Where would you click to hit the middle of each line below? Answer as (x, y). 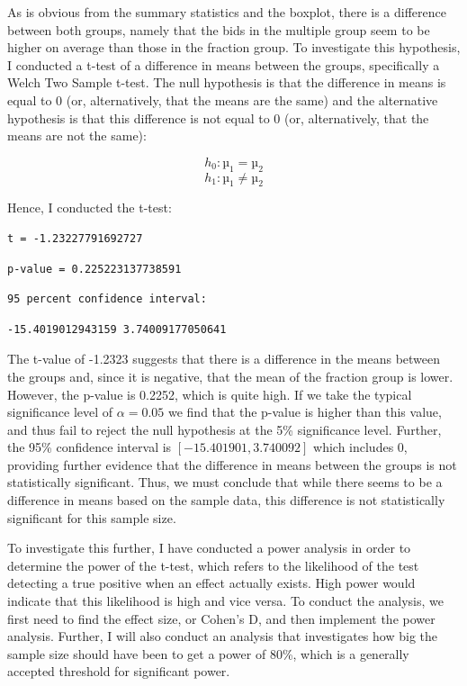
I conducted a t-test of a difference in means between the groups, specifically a (224, 64)
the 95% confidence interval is (90, 447)
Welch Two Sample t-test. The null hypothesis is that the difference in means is (227, 82)
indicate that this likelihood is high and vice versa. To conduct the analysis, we (225, 601)
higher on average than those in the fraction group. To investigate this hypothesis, (234, 47)
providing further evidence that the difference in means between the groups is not (232, 464)
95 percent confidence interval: (107, 299)
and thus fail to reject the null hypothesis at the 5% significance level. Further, (225, 429)
